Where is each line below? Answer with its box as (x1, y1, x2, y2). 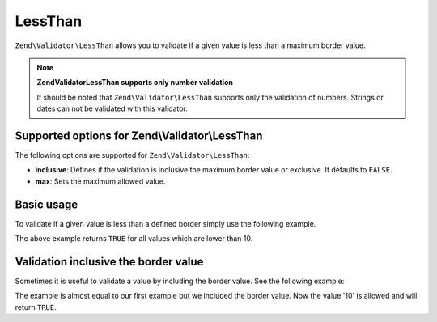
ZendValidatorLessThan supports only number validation (36, 78, 234, 87)
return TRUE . (15, 302, 57, 311)
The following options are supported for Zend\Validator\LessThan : (15, 150, 250, 160)
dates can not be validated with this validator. (36, 104, 188, 113)
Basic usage (15, 197, 78, 211)
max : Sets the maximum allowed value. (35, 176, 166, 186)
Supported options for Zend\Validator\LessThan (15, 129, 263, 142)
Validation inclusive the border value (15, 255, 204, 269)
